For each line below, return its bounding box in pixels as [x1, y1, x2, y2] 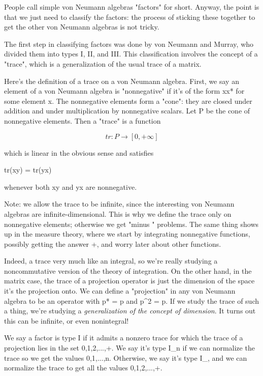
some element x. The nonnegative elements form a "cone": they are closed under [4, 95, 252, 106]
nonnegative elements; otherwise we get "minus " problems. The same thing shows [4, 218, 259, 229]
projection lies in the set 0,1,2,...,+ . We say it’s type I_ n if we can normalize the [4, 342, 255, 353]
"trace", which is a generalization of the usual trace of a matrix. [4, 58, 202, 69]
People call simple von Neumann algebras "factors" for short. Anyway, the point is [4, 2, 259, 12]
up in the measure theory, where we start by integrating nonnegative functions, [4, 228, 250, 239]
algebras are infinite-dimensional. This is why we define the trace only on [4, 208, 232, 219]
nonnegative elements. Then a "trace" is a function [4, 115, 161, 126]
